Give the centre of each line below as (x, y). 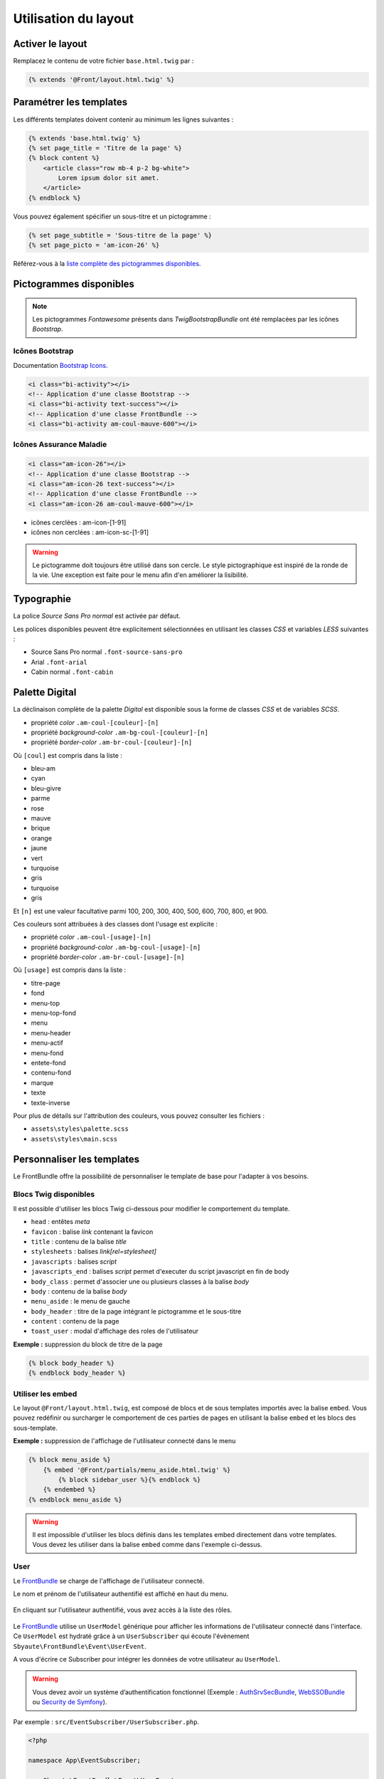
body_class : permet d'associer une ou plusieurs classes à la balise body (140, 1282)
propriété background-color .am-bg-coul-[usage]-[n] (116, 947)
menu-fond (47, 1052)
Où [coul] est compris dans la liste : (68, 755)
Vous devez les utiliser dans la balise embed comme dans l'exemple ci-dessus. (147, 1545)
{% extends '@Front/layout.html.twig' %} (101, 80)
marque (42, 1082)
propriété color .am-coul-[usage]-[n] (91, 937)
